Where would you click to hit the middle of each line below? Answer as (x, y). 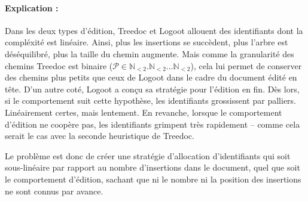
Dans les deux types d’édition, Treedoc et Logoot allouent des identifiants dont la (154, 30)
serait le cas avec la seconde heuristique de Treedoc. (100, 136)
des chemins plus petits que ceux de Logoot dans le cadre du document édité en (151, 77)
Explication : (32, 7)
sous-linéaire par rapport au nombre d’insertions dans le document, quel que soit (153, 167)
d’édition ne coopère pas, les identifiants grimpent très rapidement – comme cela (153, 124)
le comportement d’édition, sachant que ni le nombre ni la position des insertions (153, 179)
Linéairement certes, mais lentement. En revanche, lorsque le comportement (144, 112)
